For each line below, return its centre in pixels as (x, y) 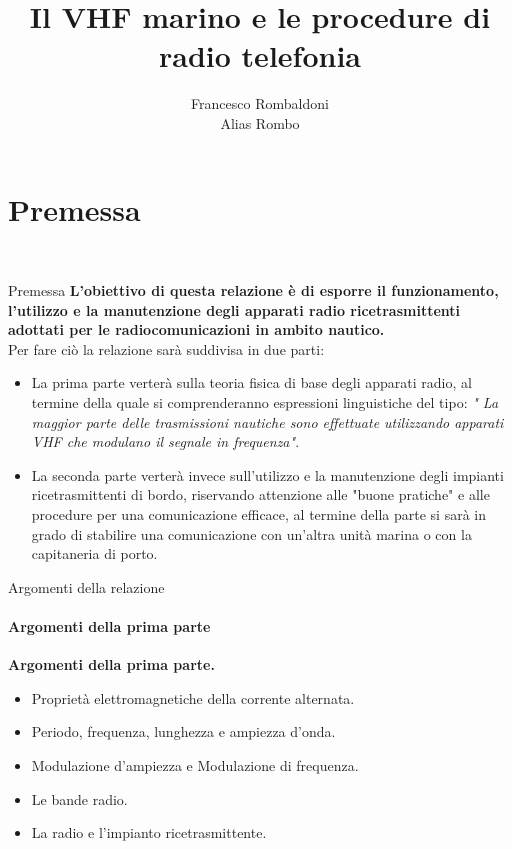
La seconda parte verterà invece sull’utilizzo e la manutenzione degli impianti (267, 474)
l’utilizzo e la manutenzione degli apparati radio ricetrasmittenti (234, 309)
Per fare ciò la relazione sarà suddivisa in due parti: (166, 348)
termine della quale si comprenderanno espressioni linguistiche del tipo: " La (265, 402)
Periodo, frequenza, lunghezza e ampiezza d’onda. (183, 731)
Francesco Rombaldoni (260, 103)
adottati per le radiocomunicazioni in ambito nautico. (196, 329)
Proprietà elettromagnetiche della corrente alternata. (193, 697)
